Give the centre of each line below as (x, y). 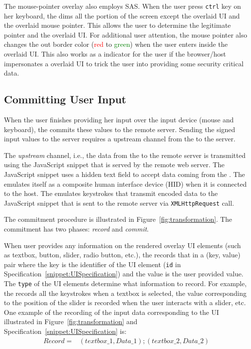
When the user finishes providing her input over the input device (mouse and (119, 120)
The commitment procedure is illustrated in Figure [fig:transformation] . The (118, 219)
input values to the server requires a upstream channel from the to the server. (120, 139)
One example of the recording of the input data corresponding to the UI (112, 312)
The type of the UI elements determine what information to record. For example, (125, 283)
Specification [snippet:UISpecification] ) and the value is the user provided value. (124, 274)
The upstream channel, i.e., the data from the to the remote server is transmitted (125, 155)
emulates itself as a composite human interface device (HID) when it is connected (125, 184)
